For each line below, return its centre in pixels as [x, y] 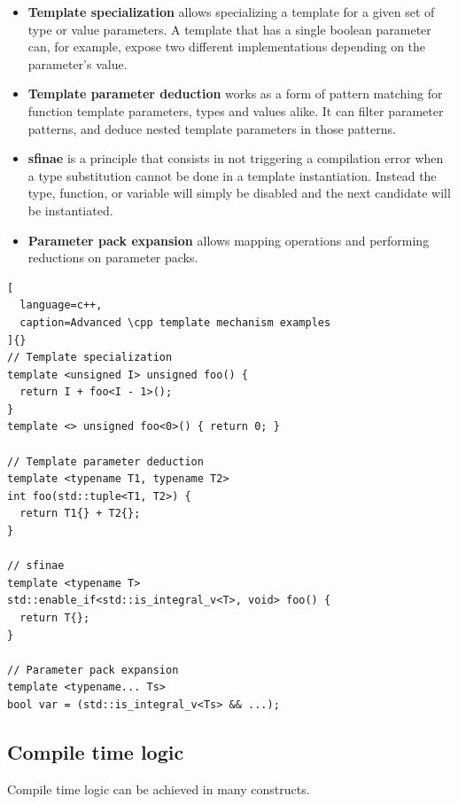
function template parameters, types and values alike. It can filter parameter [236, 110]
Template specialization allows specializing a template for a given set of [231, 12]
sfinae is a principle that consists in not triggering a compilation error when [236, 158]
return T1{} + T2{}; [80, 514]
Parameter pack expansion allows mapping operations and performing [229, 240]
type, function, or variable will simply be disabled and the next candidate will [239, 193]
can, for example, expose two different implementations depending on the [227, 47]
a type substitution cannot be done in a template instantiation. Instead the [232, 175]
